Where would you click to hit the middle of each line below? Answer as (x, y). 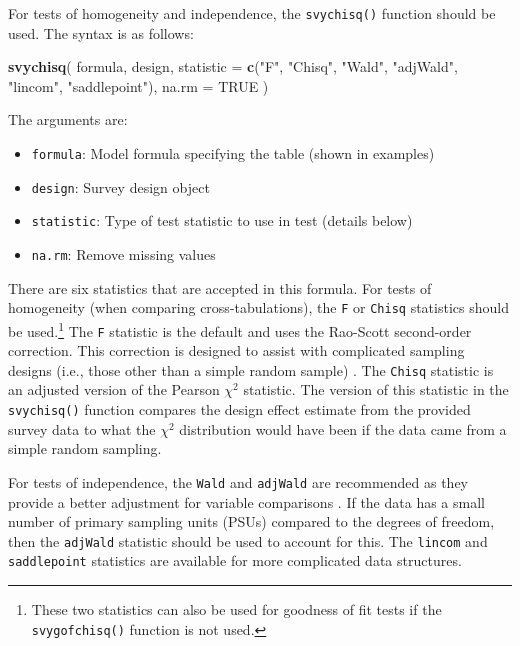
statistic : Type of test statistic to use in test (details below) (222, 220)
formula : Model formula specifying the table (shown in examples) (233, 153)
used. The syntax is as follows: (101, 32)
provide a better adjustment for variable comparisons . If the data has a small (246, 501)
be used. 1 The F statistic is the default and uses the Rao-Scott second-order (240, 329)
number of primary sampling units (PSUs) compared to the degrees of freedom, (251, 521)
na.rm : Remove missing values (123, 254)
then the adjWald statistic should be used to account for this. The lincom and (248, 540)
